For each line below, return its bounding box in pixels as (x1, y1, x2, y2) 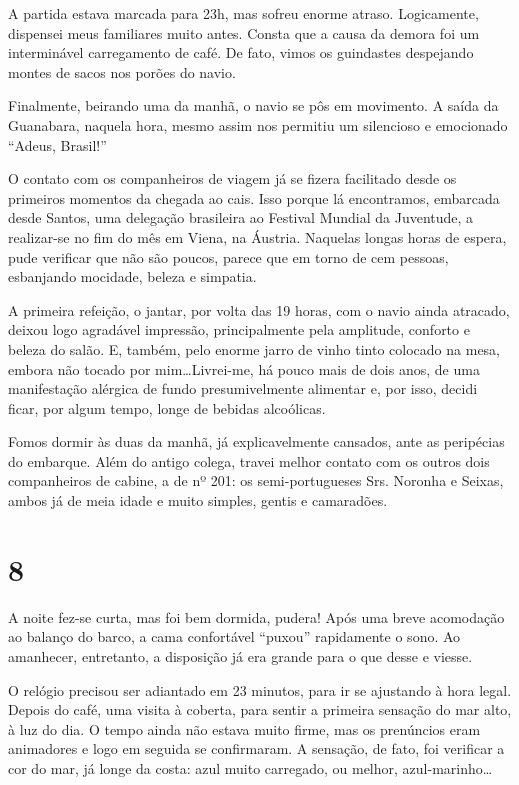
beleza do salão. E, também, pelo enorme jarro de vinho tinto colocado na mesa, (8, 338, 500, 359)
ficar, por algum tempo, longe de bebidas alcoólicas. (8, 397, 326, 418)
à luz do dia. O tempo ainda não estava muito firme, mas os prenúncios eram (8, 718, 481, 739)
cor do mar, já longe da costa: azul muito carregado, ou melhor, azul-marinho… (8, 757, 493, 778)
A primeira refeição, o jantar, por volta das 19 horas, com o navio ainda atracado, (8, 299, 510, 320)
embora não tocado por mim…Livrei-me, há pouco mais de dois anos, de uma (8, 358, 480, 379)
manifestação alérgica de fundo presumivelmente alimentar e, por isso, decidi (8, 378, 478, 399)
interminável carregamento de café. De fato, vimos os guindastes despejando (8, 42, 474, 63)
